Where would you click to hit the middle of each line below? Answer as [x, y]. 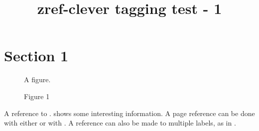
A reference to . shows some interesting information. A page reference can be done [129, 113]
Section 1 [36, 56]
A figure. [37, 79]
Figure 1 [37, 96]
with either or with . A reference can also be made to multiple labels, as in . [120, 123]
